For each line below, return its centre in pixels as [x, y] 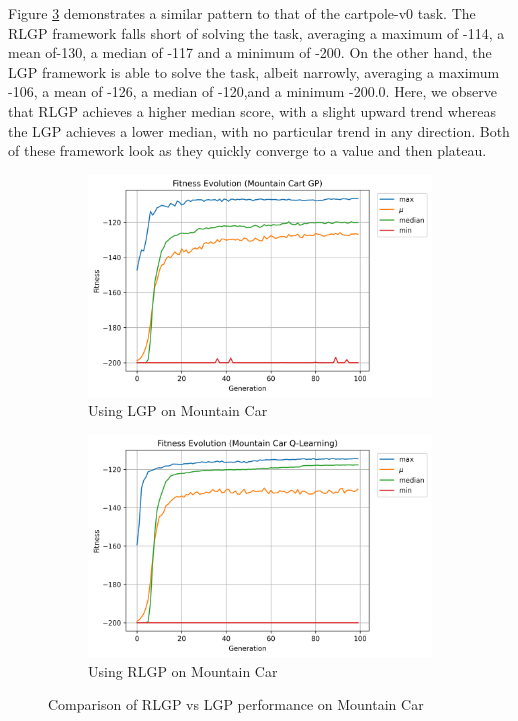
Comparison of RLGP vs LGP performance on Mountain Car [236, 704]
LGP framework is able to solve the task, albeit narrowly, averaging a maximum [254, 71]
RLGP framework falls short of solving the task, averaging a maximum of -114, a [256, 32]
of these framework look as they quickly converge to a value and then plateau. [247, 150]
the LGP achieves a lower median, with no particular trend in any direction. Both [259, 130]
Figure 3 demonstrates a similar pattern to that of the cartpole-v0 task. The [242, 13]
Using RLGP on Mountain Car [183, 670]
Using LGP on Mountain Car [178, 410]
